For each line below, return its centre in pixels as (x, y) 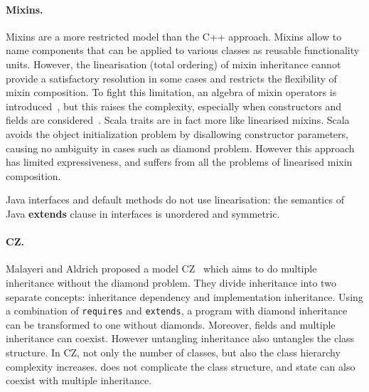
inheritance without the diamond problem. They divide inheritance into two (171, 282)
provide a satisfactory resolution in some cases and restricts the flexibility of (171, 78)
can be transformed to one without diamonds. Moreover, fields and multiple (171, 324)
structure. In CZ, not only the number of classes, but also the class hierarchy (173, 352)
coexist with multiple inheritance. (79, 380)
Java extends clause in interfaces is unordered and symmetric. (143, 213)
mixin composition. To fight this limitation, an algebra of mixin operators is (171, 92)
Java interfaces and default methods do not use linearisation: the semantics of (175, 200)
